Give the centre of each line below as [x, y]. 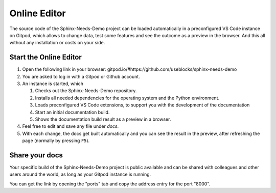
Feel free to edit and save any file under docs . [71, 126]
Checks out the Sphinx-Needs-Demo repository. [86, 91]
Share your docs [36, 155]
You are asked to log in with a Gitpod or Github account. [81, 76]
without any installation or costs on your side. [57, 43]
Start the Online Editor [45, 57]
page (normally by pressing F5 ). [56, 141]
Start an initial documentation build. [72, 112]
